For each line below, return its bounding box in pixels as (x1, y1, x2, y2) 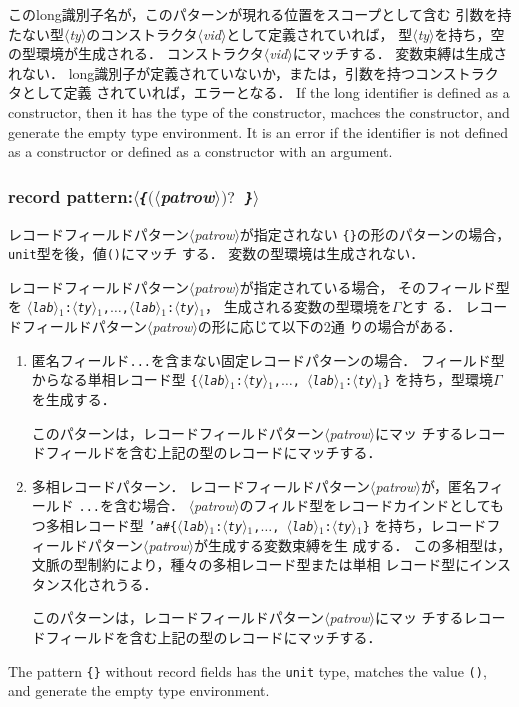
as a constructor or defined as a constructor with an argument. (8, 141, 393, 162)
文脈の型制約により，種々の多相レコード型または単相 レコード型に (31, 554, 470, 575)
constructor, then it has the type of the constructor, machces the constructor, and (8, 101, 510, 122)
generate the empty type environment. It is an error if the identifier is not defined (8, 121, 509, 142)
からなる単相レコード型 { (31, 369, 198, 390)
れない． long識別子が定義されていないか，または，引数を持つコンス (8, 62, 457, 83)
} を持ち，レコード (362, 515, 487, 536)
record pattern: (8, 183, 133, 208)
